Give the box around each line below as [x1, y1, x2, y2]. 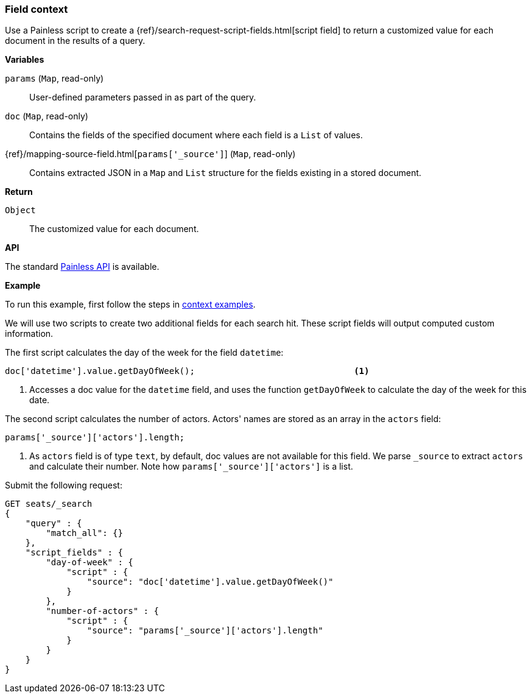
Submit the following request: [5, 480, 122, 491]
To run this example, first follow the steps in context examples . [5, 299, 256, 310]
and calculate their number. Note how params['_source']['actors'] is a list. [29, 461, 353, 472]
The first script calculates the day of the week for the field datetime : [5, 347, 284, 358]
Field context [5, 3, 68, 15]
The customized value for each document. [29, 224, 199, 234]
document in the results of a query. [5, 35, 146, 46]
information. [5, 328, 54, 339]
